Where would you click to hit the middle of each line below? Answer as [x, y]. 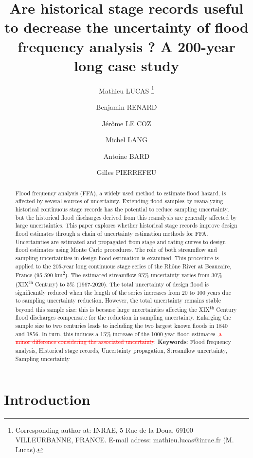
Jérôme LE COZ [126, 123]
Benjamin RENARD [126, 106]
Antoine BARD [126, 156]
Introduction [47, 399]
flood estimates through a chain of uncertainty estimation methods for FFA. [112, 233]
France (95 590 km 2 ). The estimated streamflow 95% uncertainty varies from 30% [119, 274]
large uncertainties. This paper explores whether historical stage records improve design [126, 225]
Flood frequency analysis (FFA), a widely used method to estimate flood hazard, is [121, 193]
